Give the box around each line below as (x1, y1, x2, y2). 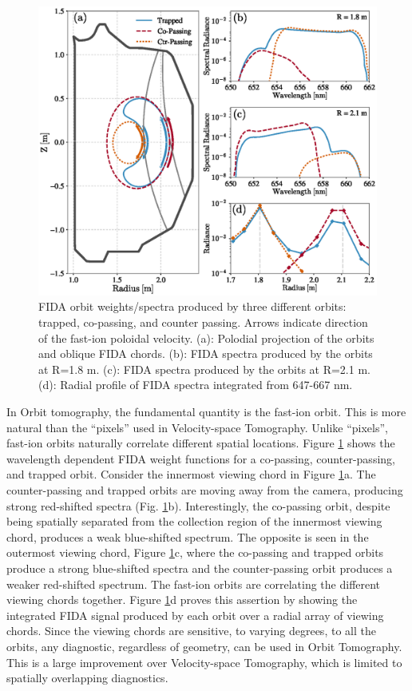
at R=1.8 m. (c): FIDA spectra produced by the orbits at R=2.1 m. (38, 360, 370, 377)
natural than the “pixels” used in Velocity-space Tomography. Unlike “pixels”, (6, 419, 388, 435)
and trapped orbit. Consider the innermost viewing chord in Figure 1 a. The (6, 466, 376, 483)
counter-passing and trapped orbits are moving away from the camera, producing (6, 482, 403, 498)
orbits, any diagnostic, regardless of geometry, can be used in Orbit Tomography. (6, 637, 402, 654)
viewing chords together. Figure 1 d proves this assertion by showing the (6, 591, 358, 608)
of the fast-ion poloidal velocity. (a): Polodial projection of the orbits (38, 329, 374, 346)
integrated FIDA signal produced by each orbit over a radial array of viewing (6, 606, 384, 623)
